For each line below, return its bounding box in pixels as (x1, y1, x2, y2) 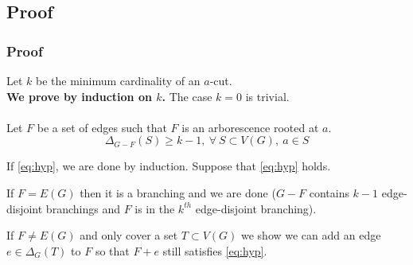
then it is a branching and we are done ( (80, 184, 276, 201)
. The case (162, 88, 212, 104)
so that (95, 242, 130, 259)
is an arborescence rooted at (181, 119, 319, 135)
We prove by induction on (6, 88, 152, 104)
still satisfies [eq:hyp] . (162, 242, 267, 259)
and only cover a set (80, 227, 178, 244)
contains (309, 184, 349, 201)
